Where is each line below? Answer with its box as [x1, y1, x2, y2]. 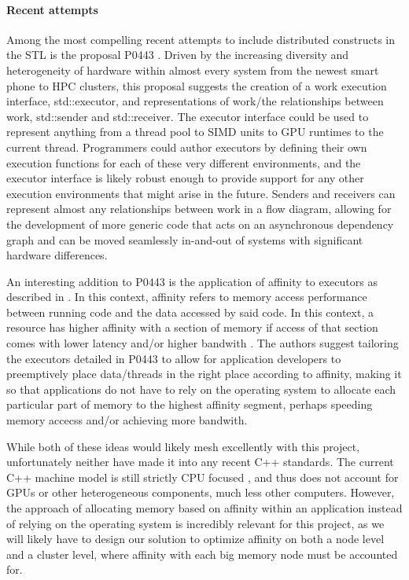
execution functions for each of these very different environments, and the [6, 154, 361, 171]
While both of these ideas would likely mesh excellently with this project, [6, 438, 360, 454]
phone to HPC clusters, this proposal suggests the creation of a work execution [6, 77, 387, 94]
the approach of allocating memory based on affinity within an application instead [6, 500, 403, 516]
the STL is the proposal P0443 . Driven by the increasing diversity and [6, 46, 349, 63]
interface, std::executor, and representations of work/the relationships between [6, 93, 384, 109]
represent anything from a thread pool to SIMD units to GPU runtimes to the [6, 123, 384, 140]
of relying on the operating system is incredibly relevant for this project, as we [6, 515, 385, 531]
